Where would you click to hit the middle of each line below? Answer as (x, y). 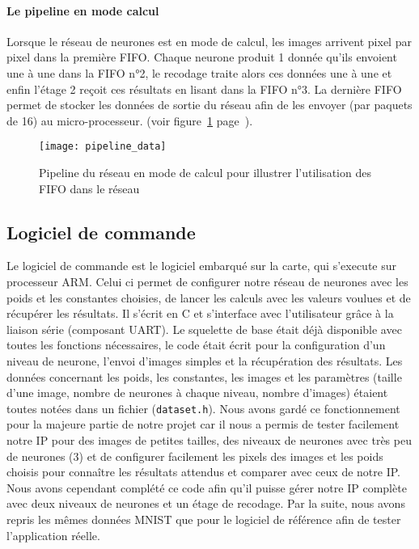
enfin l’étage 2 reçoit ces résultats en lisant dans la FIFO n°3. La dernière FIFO (204, 89)
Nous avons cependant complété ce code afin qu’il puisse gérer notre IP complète (207, 487)
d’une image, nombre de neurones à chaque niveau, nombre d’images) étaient (197, 393)
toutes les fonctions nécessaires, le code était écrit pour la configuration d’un (196, 345)
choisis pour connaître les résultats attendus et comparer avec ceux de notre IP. (203, 472)
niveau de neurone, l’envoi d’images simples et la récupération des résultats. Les (205, 360)
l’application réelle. (53, 535)
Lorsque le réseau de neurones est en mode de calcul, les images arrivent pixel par (209, 41)
